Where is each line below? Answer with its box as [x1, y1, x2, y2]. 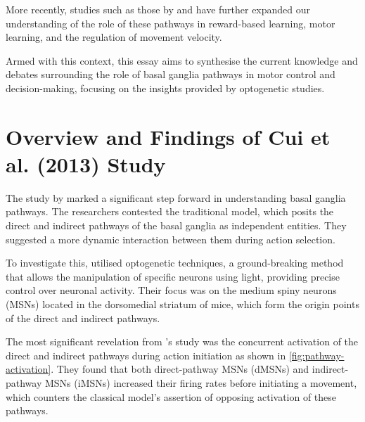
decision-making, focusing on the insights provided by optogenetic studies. [6, 80, 325, 95]
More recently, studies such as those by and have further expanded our [6, 2, 311, 16]
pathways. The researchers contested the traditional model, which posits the [6, 204, 334, 219]
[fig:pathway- [288, 347, 345, 362]
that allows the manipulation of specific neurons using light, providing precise [6, 269, 340, 283]
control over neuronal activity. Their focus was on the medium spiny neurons [6, 283, 337, 298]
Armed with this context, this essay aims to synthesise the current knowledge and [6, 53, 358, 68]
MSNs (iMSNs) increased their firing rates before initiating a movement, [44, 376, 357, 390]
